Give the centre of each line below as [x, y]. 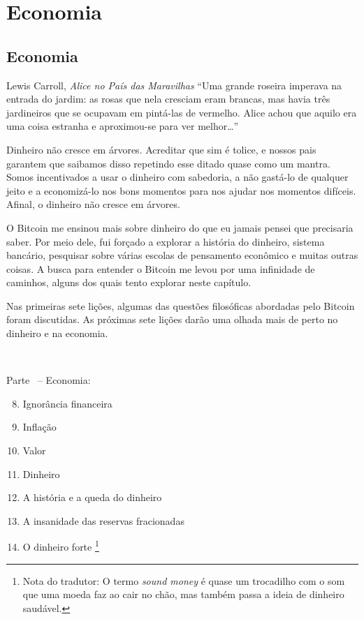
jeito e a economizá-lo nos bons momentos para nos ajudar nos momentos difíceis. [181, 190]
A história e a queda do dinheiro [92, 497]
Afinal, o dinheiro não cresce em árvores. [93, 204]
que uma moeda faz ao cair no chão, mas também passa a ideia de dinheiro [183, 594]
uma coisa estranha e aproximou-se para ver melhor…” [123, 126]
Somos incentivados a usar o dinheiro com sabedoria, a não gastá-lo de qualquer [177, 177]
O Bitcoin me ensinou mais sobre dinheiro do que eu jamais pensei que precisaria [180, 227]
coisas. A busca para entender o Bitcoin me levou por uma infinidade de [161, 268]
